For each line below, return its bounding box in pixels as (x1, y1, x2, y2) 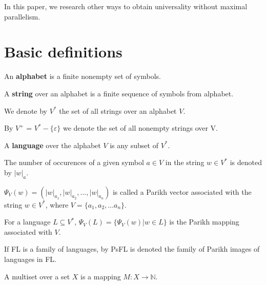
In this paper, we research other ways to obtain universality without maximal (4, 1, 248, 11)
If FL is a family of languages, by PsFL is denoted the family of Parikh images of (4, 243, 260, 254)
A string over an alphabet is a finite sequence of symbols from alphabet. (4, 88, 234, 98)
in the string (165, 157, 204, 168)
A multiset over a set (4, 271, 70, 281)
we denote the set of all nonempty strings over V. (63, 123, 218, 133)
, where (45, 199, 69, 210)
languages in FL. (4, 254, 56, 264)
